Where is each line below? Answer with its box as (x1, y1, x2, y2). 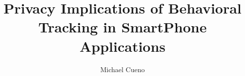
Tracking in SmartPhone (38, 17, 207, 37)
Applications (79, 36, 166, 56)
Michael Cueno (100, 64, 145, 74)
